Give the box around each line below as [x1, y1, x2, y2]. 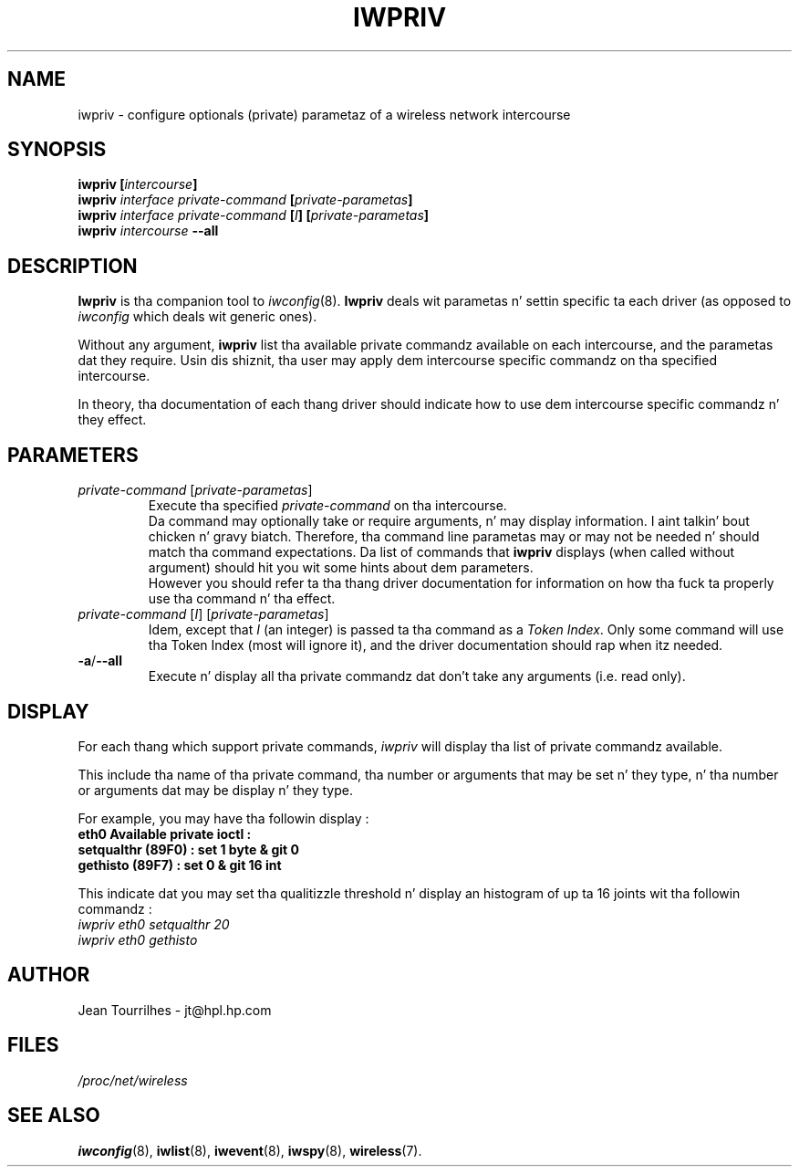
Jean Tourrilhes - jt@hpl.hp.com [78, 1001, 272, 1018]
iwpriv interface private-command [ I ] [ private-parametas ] [78, 207, 430, 224]
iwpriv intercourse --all [78, 223, 219, 239]
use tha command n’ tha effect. [148, 591, 336, 607]
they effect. [78, 412, 147, 428]
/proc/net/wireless [78, 1072, 188, 1088]
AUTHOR [7, 963, 90, 987]
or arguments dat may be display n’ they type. [78, 781, 353, 798]
